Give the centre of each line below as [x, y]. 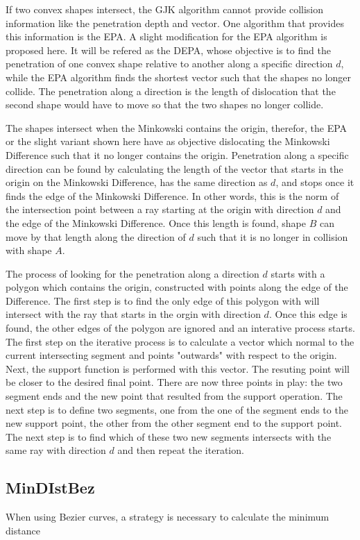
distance [23, 530]
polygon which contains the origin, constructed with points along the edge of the [177, 287]
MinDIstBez [50, 488]
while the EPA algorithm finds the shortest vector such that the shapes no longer [179, 77]
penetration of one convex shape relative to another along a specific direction [169, 64]
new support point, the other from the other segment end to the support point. [174, 423]
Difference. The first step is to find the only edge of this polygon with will [163, 300]
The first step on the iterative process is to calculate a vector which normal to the [180, 341]
